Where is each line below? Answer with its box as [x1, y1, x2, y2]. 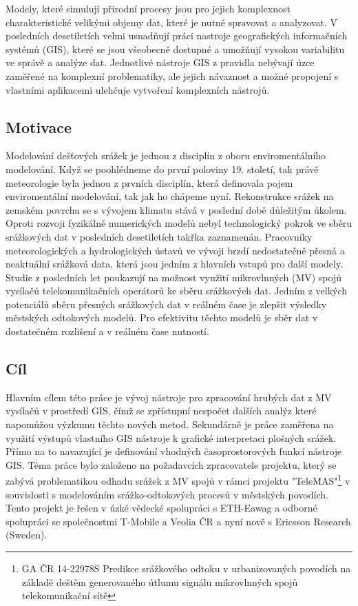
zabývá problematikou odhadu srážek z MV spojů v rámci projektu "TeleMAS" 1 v [6, 472, 350, 488]
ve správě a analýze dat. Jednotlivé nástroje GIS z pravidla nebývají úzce [6, 55, 315, 70]
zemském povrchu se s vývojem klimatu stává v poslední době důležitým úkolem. [6, 202, 347, 216]
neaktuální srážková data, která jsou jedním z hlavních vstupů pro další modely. [6, 256, 344, 271]
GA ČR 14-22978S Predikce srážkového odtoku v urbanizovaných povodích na [21, 561, 351, 576]
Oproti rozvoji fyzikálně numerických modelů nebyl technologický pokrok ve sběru [6, 216, 352, 230]
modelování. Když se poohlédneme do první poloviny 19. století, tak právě [6, 161, 319, 176]
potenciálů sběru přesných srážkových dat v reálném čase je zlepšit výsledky [6, 296, 327, 311]
